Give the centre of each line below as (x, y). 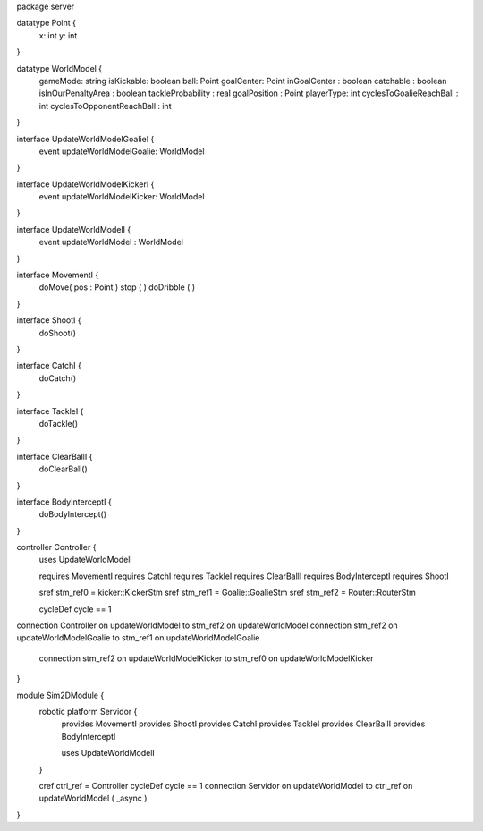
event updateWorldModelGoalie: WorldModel (122, 151)
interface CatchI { (49, 366)
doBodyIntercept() (73, 514)
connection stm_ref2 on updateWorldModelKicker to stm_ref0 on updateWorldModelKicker (206, 658)
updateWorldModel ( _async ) (93, 798)
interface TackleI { (50, 411)
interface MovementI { (58, 275)
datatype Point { (46, 23)
